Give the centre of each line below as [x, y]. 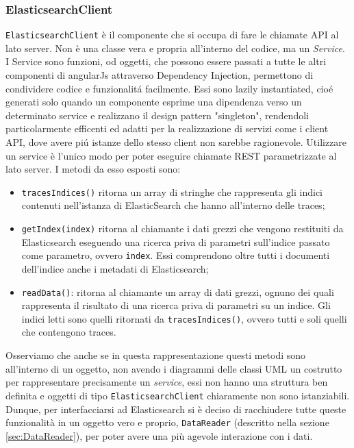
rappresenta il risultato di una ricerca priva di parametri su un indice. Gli [176, 305]
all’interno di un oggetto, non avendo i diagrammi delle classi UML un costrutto [174, 368]
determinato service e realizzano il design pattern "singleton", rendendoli [157, 115]
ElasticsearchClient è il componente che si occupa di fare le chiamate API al [172, 35]
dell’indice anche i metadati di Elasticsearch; [115, 268]
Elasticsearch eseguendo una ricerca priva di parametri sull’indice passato [176, 241]
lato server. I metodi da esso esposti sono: [93, 169]
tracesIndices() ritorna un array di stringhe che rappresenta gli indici [172, 191]
